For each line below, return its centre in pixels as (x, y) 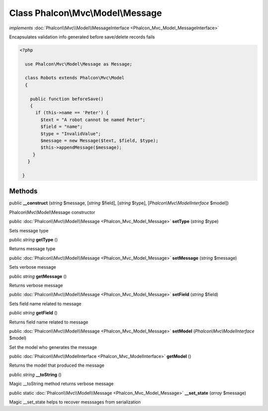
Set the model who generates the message (53, 347)
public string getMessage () (38, 276)
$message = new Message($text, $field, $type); (100, 141)
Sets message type (29, 230)
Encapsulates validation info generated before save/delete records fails (82, 37)
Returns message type (32, 249)
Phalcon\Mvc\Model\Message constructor (52, 212)
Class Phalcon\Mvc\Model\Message (86, 13)
